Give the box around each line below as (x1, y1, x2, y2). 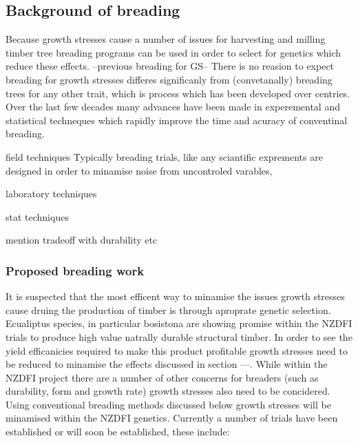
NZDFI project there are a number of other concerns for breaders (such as (6, 370, 319, 384)
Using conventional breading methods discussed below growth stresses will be (6, 397, 331, 411)
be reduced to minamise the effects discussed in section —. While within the (6, 357, 328, 371)
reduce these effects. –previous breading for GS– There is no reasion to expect (6, 59, 335, 73)
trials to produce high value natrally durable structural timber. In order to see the (6, 329, 352, 344)
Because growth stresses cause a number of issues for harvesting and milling (6, 32, 326, 46)
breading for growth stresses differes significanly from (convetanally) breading (6, 72, 333, 86)
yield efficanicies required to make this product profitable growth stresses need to (6, 343, 348, 357)
